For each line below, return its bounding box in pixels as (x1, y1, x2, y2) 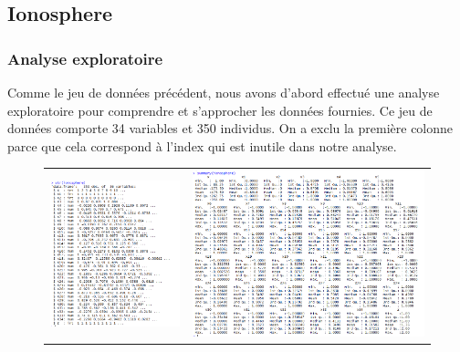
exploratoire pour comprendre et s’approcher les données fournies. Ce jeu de (7, 100, 433, 119)
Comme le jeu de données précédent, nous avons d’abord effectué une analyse (7, 83, 440, 101)
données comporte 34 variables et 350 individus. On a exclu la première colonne (7, 119, 454, 138)
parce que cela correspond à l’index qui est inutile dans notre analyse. (7, 136, 397, 155)
